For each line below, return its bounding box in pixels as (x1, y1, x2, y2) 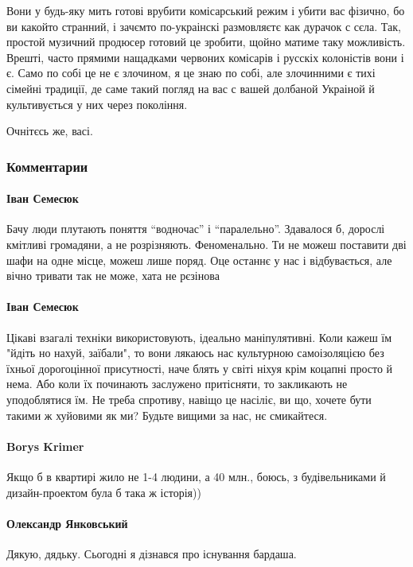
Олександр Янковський (6, 515, 128, 531)
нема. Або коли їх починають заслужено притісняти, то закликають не (6, 375, 348, 392)
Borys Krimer (6, 437, 84, 454)
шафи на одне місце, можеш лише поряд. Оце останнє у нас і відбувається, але (6, 251, 392, 268)
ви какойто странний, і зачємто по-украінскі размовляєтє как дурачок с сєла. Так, (6, 17, 401, 34)
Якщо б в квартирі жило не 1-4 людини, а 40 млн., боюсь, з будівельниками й (6, 468, 386, 484)
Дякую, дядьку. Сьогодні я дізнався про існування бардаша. (6, 545, 297, 561)
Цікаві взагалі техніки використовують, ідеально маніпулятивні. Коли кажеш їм (6, 328, 392, 345)
